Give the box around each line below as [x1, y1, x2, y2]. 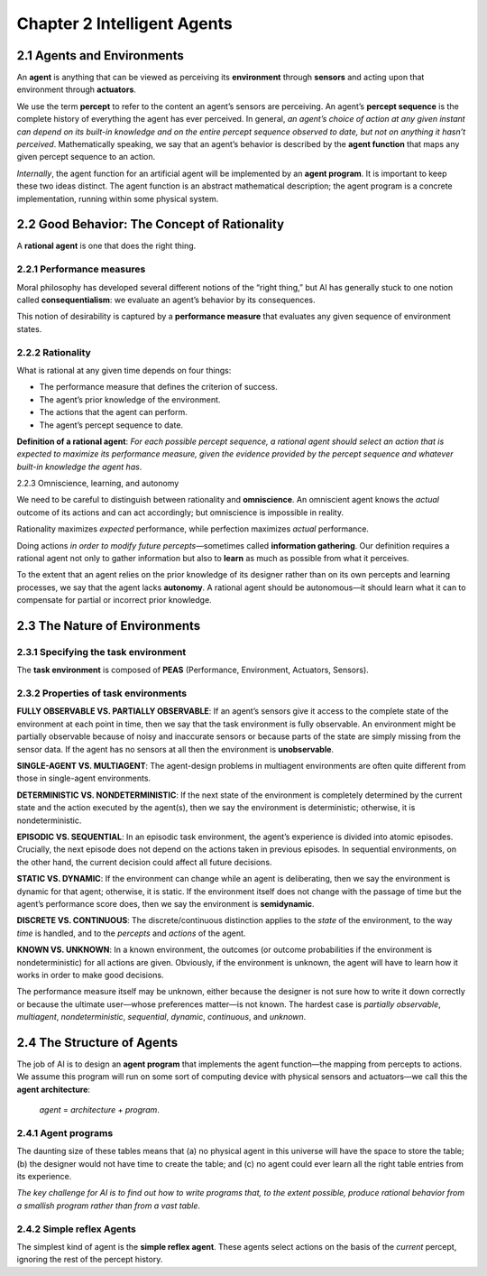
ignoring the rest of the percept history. [16, 1254, 163, 1265]
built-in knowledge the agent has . [16, 461, 142, 472]
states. [16, 323, 42, 334]
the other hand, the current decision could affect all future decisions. [16, 856, 272, 867]
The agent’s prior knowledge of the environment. [39, 393, 221, 405]
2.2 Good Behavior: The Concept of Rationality [16, 217, 284, 232]
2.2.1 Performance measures [16, 263, 146, 275]
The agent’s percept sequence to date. [39, 420, 184, 430]
